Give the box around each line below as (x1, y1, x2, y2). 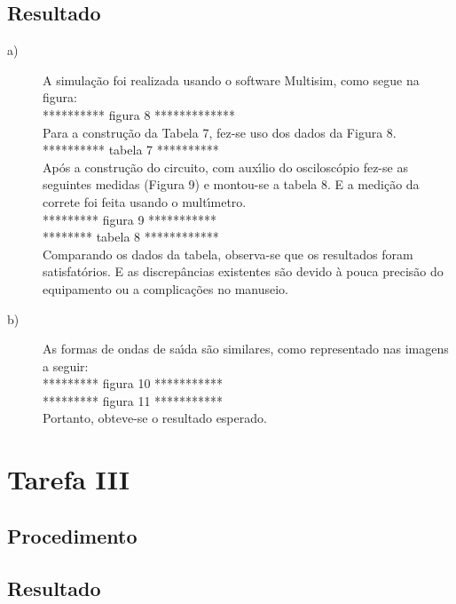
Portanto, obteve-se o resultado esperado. (43, 409, 267, 427)
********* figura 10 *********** (43, 374, 224, 393)
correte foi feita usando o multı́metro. (43, 192, 247, 211)
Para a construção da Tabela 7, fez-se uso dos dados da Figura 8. (43, 123, 397, 141)
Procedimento (7, 521, 138, 549)
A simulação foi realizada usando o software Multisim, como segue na (43, 70, 420, 89)
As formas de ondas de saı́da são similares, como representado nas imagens (43, 339, 449, 358)
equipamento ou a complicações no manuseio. (43, 279, 289, 298)
